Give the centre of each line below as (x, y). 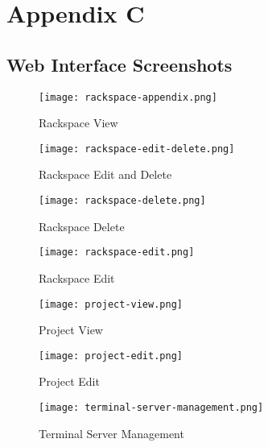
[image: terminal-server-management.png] (151, 408)
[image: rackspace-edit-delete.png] (137, 149)
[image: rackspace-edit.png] (117, 252)
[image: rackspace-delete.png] (122, 201)
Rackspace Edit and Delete (105, 174)
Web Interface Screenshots (120, 64)
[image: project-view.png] (111, 304)
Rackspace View (78, 123)
